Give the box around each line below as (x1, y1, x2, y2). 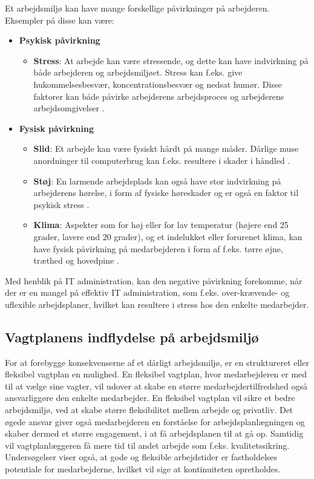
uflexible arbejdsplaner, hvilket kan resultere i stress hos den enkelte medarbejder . (5, 298, 309, 310)
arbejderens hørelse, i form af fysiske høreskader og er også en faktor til (33, 186, 299, 199)
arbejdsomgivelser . (33, 102, 105, 114)
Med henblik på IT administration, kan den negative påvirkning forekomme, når (5, 274, 303, 287)
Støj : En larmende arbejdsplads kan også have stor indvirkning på (33, 174, 281, 187)
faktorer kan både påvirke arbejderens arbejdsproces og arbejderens (33, 90, 284, 102)
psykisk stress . (33, 198, 90, 210)
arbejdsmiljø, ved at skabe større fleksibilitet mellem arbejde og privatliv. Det (5, 403, 293, 416)
